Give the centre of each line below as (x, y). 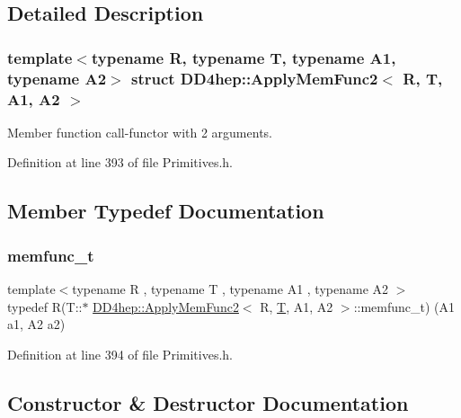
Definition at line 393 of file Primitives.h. (120, 162)
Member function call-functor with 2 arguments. (140, 132)
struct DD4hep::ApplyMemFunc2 (254, 78)
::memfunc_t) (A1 (404, 306)
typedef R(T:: (45, 306)
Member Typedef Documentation (166, 211)
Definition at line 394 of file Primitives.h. (120, 354)
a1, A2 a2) (36, 324)
